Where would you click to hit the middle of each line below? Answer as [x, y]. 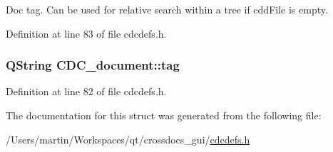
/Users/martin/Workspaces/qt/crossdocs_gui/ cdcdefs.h [128, 139]
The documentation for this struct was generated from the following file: [164, 115]
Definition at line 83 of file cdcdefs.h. [86, 33]
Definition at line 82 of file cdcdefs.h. [86, 91]
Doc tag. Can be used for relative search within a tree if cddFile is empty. [167, 9]
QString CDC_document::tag [93, 65]
